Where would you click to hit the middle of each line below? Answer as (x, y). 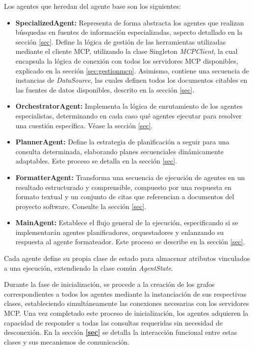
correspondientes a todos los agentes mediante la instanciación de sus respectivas (125, 293)
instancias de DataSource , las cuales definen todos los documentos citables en (131, 80)
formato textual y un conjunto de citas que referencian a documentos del (125, 197)
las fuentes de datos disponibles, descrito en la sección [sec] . (105, 89)
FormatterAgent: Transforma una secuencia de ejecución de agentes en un (130, 177)
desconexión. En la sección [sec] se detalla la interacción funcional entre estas (121, 332)
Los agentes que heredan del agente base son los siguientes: (92, 6)
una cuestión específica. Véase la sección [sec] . (84, 125)
